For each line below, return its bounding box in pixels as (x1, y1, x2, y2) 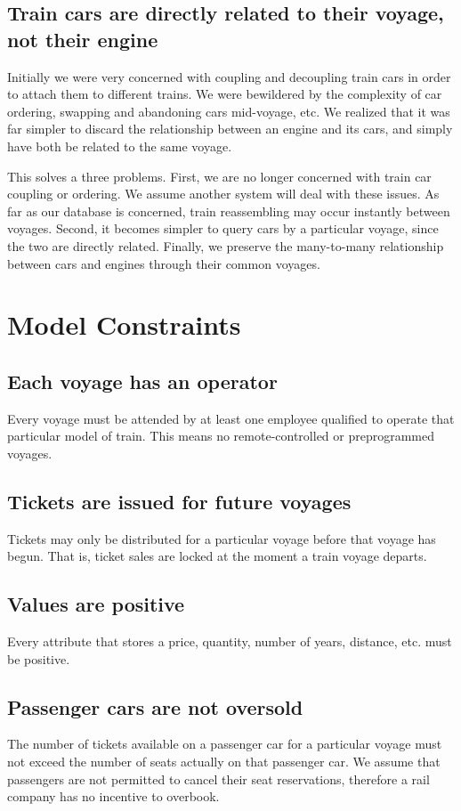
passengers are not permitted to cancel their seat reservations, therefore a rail (7, 769, 430, 788)
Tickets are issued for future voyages (7, 487, 352, 515)
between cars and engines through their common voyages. (7, 254, 320, 272)
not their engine (7, 25, 158, 53)
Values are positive (7, 590, 185, 618)
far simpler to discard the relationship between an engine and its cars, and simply (7, 119, 453, 138)
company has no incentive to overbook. (7, 787, 220, 806)
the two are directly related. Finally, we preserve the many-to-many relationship (7, 236, 444, 255)
